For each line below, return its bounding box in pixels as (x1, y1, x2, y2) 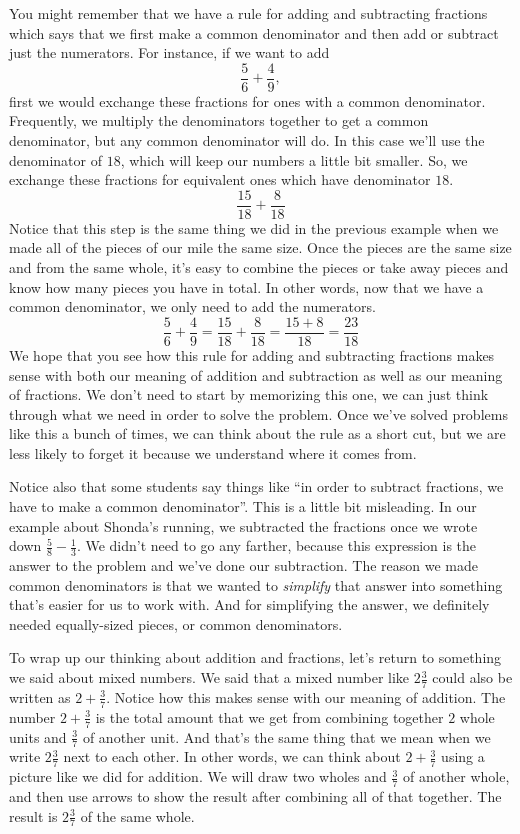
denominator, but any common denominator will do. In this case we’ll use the (9, 130, 485, 151)
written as (9, 686, 71, 707)
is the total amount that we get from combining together (95, 706, 444, 727)
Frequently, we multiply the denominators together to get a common (9, 110, 429, 131)
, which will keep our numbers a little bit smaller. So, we (120, 149, 468, 170)
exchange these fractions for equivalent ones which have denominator (9, 169, 431, 190)
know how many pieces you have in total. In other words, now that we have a (9, 276, 484, 297)
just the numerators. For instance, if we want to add (9, 42, 330, 63)
